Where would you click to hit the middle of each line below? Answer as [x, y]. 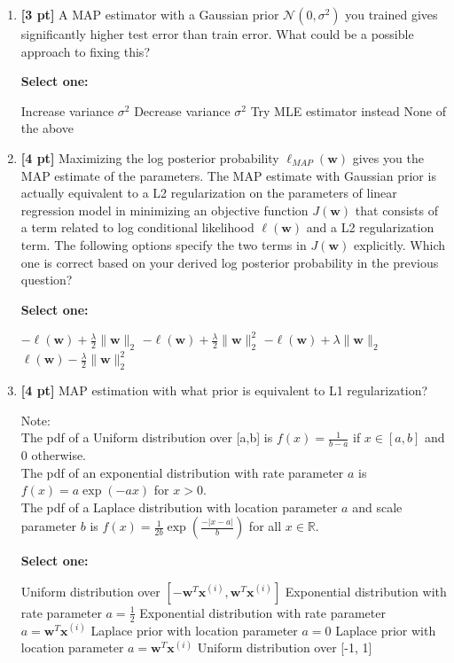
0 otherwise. [54, 454]
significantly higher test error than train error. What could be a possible [217, 34]
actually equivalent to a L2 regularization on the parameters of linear [209, 193]
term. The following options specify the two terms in [164, 244]
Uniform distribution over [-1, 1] [285, 647]
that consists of [396, 210]
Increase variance [67, 110]
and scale [377, 507]
